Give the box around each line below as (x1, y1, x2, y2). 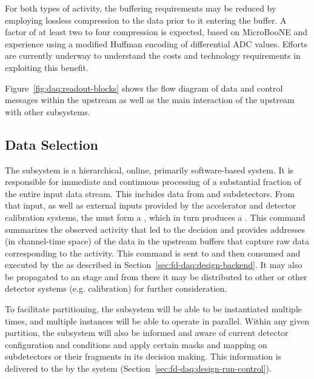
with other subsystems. (5, 105, 90, 118)
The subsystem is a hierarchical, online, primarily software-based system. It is (5, 163, 294, 176)
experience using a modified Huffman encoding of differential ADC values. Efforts (5, 37, 307, 50)
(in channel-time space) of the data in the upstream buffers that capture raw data (5, 235, 310, 247)
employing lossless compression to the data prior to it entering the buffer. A (5, 13, 287, 26)
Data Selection (5, 135, 98, 153)
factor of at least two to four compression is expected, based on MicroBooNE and (5, 25, 308, 38)
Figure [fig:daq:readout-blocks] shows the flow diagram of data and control (5, 81, 283, 94)
